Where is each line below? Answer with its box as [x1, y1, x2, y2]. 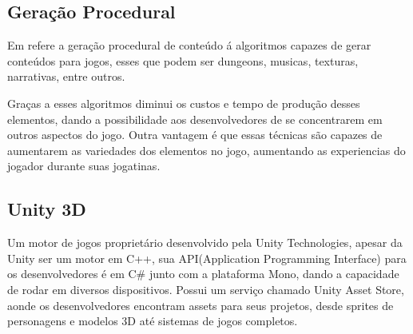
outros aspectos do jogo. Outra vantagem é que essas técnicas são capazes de [7, 126, 383, 143]
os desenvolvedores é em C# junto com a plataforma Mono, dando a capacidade [7, 265, 399, 282]
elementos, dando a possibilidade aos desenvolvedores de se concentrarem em [7, 110, 383, 127]
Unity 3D [7, 197, 86, 221]
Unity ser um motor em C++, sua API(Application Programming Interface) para [7, 249, 407, 266]
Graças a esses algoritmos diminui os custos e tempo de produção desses [7, 94, 360, 111]
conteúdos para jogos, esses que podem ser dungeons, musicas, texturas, [7, 52, 359, 69]
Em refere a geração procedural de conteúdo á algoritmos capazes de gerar [7, 37, 371, 54]
